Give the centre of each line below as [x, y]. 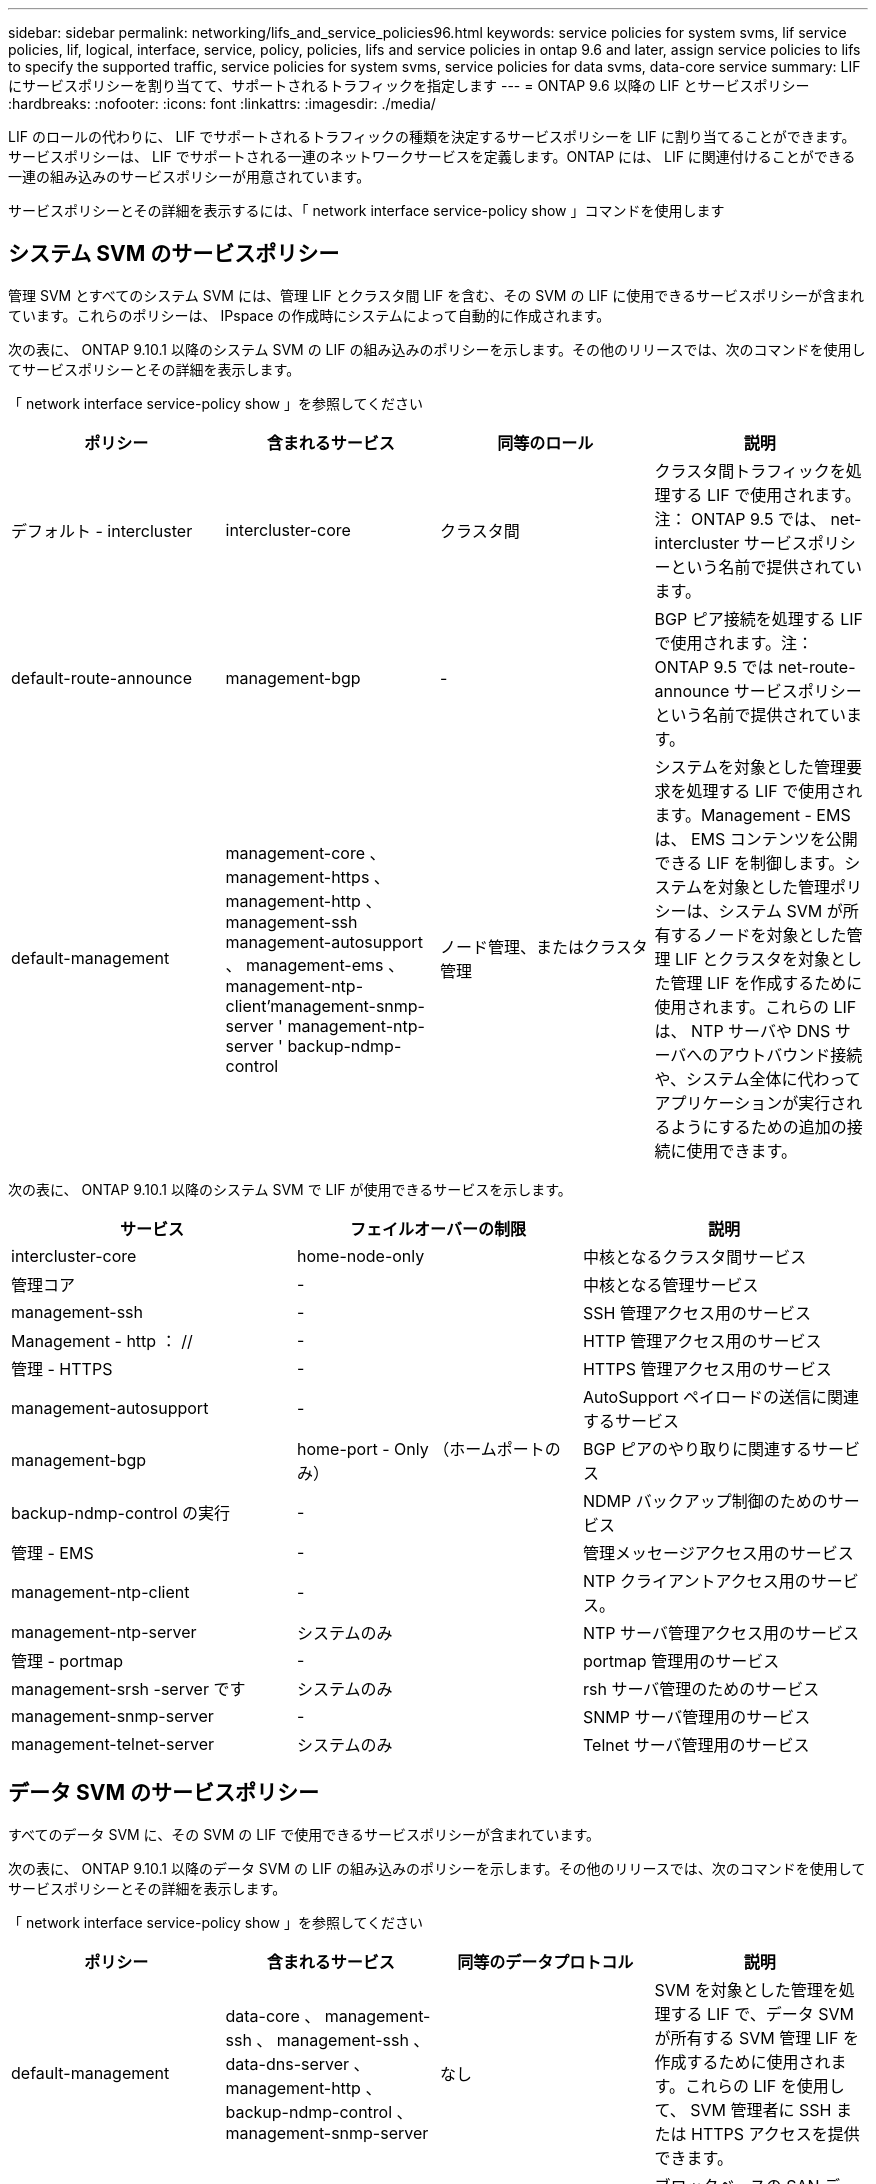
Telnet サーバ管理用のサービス [696, 1744]
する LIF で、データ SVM [762, 2013]
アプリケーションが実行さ [750, 1102]
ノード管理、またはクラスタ [544, 946]
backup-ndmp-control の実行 [121, 1512]
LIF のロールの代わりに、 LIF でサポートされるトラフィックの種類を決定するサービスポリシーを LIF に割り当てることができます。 [432, 136]
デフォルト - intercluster [102, 530]
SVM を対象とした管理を [746, 1989]
